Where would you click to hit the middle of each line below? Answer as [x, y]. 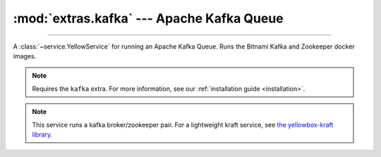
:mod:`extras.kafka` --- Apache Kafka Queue [148, 18]
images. [25, 56]
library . [42, 134]
